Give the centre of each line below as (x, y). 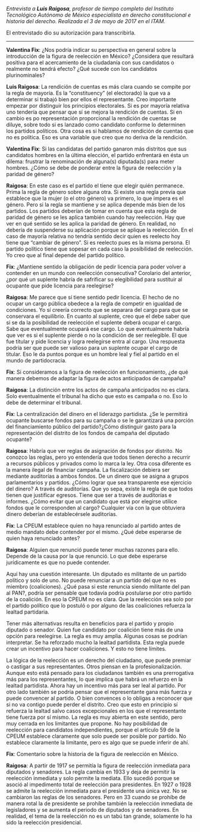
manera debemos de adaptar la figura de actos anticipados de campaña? (96, 378)
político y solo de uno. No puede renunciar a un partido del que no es (91, 580)
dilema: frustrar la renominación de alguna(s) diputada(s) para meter (90, 161)
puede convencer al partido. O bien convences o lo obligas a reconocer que (99, 698)
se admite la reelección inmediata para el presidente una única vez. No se (97, 791)
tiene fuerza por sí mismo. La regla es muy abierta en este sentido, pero (94, 717)
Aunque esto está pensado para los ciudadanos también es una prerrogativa (100, 673)
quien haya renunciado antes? (43, 538)
